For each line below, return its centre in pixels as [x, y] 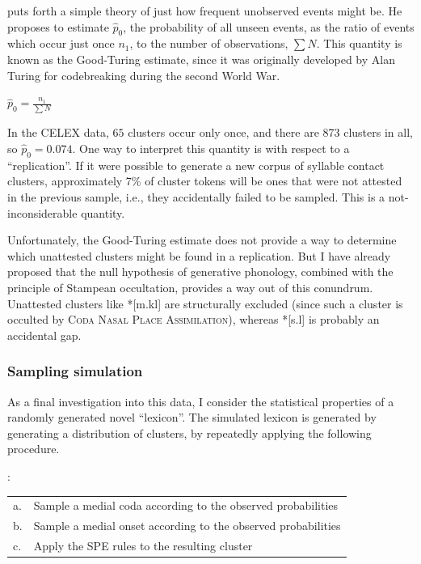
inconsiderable [42, 212]
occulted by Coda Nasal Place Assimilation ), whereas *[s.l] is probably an [194, 319]
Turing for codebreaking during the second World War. [144, 75]
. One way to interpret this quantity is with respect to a [211, 148]
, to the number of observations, [209, 43]
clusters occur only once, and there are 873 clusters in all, [270, 132]
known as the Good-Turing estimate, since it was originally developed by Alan [201, 59]
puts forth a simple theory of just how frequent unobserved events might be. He [205, 11]
